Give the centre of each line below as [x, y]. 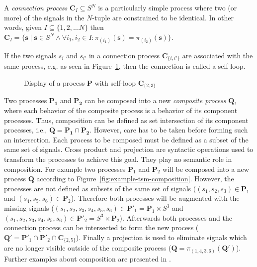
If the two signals [30, 55]
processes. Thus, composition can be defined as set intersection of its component [126, 120]
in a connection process [124, 55]
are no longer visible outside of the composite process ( [88, 248]
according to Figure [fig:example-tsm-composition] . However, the [135, 179]
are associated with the [217, 55]
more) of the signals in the [44, 17]
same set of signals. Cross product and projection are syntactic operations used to [129, 149]
